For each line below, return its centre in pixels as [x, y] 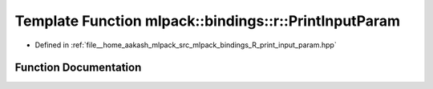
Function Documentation [78, 68]
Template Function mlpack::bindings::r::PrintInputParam [208, 21]
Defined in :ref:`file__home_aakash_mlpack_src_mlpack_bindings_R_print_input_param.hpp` [186, 45]
